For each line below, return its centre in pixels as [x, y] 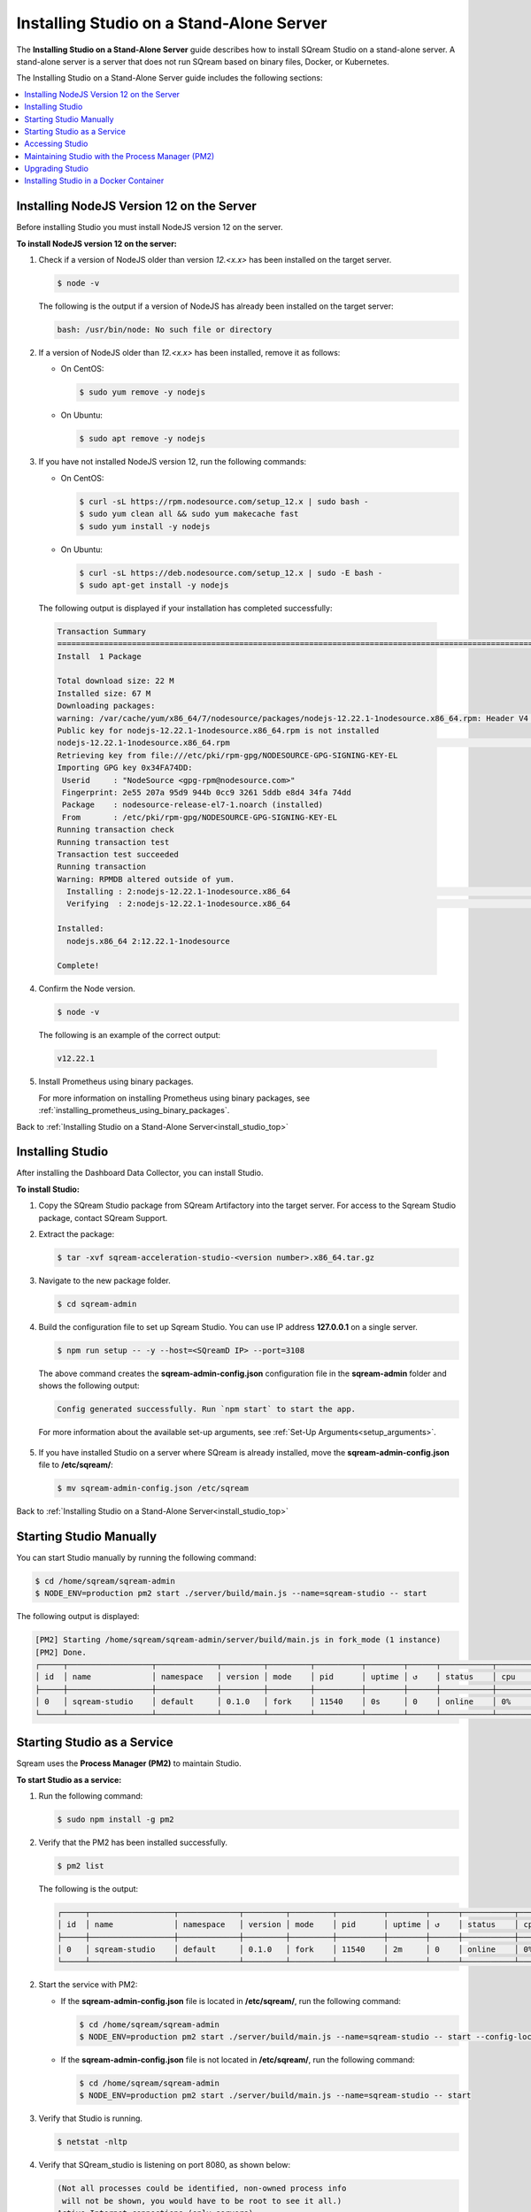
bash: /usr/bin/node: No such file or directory [165, 330]
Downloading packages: [106, 706]
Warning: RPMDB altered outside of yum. [146, 879]
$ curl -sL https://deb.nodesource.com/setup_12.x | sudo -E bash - [231, 572]
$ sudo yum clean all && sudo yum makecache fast [189, 514]
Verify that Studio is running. [91, 2118]
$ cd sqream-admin [97, 1304]
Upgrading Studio [56, 169]
